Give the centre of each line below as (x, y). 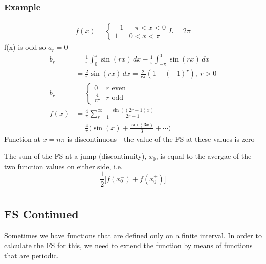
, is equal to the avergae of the (204, 156)
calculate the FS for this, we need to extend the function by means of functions (128, 245)
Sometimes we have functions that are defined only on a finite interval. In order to (133, 235)
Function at (22, 139)
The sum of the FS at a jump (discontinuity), (75, 156)
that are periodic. (31, 255)
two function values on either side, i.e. (63, 166)
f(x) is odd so (25, 47)
